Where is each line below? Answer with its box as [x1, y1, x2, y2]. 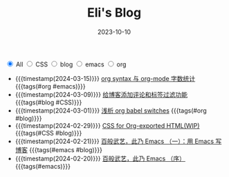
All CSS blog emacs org [15, 60, 127, 68]
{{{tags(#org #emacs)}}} [15, 82, 86, 91]
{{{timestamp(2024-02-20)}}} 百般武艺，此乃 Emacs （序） [15, 154, 186, 162]
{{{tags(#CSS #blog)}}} [15, 129, 82, 137]
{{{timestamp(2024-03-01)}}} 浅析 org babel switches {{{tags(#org [15, 106, 207, 115]
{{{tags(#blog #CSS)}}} [15, 98, 82, 106]
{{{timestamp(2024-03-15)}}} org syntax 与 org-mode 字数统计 [15, 74, 196, 82]
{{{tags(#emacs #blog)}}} [28, 145, 103, 153]
